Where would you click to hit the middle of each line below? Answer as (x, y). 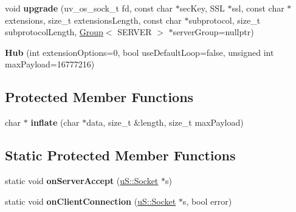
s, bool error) (207, 201)
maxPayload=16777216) (50, 64)
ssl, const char (258, 8)
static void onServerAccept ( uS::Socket (82, 180)
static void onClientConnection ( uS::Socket (91, 201)
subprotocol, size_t (225, 20)
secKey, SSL (202, 8)
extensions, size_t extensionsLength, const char (93, 20)
